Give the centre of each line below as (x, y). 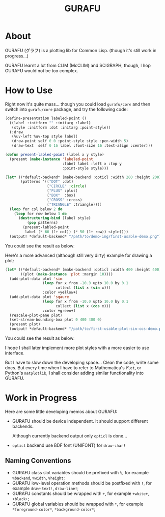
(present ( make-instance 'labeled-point (51, 159)
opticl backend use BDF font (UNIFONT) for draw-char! (69, 445)
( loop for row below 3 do (41, 214)
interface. (15, 353)
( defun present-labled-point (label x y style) (55, 155)
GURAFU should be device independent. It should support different (80, 421)
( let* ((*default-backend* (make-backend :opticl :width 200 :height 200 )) (84, 177)
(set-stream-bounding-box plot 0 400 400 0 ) (56, 320)
